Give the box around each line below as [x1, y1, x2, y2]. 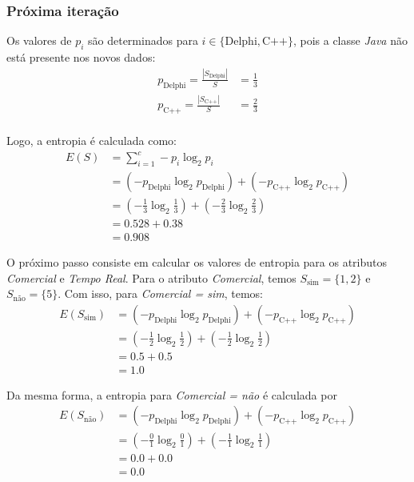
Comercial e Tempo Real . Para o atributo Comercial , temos [6, 269, 297, 286]
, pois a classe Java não [293, 32, 408, 49]
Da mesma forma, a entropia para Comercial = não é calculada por [6, 386, 337, 403]
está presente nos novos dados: [6, 49, 156, 66]
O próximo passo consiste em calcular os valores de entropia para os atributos [6, 253, 388, 270]
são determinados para [88, 32, 198, 49]
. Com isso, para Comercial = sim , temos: [58, 285, 263, 302]
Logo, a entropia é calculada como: [6, 131, 177, 148]
